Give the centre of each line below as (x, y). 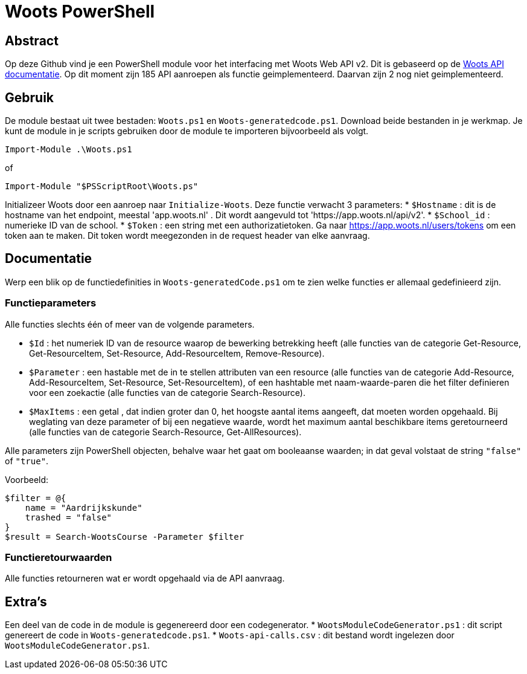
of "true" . (27, 461)
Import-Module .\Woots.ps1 (69, 150)
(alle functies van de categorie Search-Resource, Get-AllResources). (165, 432)
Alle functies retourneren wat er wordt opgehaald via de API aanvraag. (145, 578)
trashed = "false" (69, 517)
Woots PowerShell (80, 11)
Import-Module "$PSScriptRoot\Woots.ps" (102, 186)
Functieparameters (51, 303)
